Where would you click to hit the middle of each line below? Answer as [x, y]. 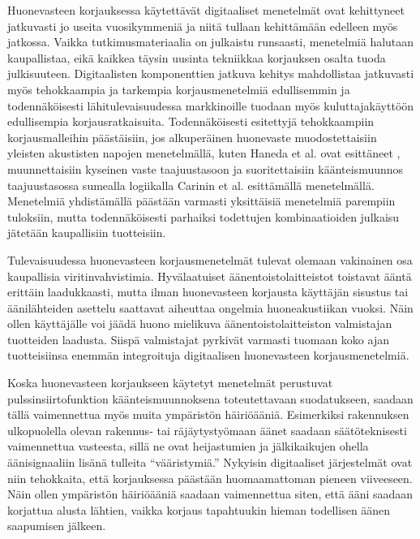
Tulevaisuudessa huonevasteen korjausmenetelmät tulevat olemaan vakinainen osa [210, 259]
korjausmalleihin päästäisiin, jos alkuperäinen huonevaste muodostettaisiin [192, 137]
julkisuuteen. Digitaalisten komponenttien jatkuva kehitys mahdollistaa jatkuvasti [211, 73]
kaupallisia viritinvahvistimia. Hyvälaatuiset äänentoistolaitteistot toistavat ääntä [210, 276]
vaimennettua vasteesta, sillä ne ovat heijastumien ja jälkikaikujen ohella [188, 446]
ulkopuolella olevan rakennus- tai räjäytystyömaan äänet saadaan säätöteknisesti [207, 430]
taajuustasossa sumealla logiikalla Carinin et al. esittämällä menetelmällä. [191, 185]
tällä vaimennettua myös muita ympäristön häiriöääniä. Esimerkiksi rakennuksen [208, 414]
